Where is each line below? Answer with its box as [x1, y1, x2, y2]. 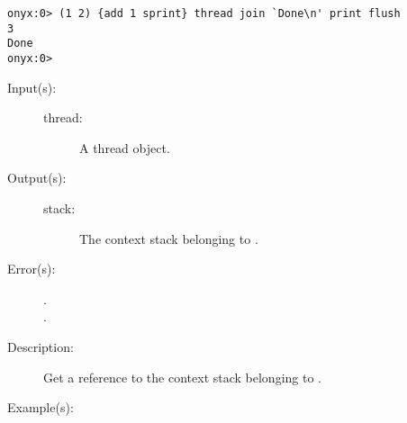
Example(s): [7, 398, 74, 417]
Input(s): [7, 77, 57, 96]
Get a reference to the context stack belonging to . [43, 367, 321, 386]
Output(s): [7, 168, 67, 187]
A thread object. [79, 138, 170, 157]
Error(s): [7, 259, 56, 278]
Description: [7, 337, 74, 355]
